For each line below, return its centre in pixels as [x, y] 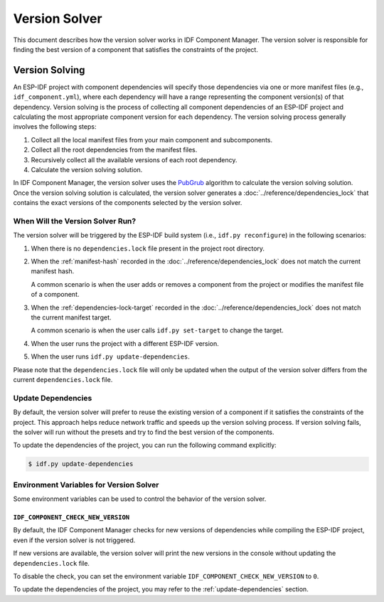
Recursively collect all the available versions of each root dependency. [134, 159]
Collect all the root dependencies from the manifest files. [114, 150]
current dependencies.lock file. [63, 379]
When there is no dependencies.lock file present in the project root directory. [148, 248]
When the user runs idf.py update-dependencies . [110, 357]
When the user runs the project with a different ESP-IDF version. [125, 343]
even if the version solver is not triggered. [74, 540]
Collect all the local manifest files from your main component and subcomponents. [152, 139]
